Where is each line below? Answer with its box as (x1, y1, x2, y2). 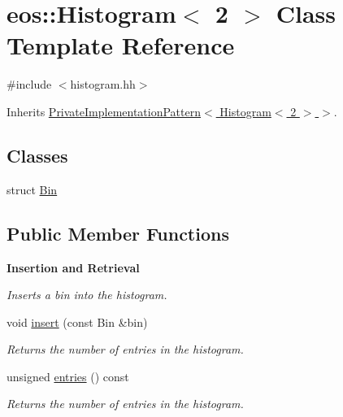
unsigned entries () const (7, 367, 129, 384)
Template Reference (7, 28, 235, 62)
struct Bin (7, 180, 58, 198)
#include (7, 76, 52, 93)
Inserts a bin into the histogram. (7, 286, 167, 303)
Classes (7, 142, 68, 167)
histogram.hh (70, 76, 136, 93)
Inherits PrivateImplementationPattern (7, 102, 201, 119)
